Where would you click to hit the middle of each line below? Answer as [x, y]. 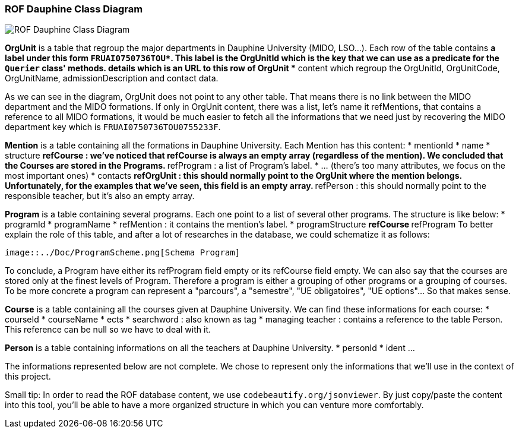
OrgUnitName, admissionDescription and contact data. [112, 78]
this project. [28, 377]
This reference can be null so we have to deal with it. [108, 330]
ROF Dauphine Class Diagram [74, 9]
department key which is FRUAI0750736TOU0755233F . [113, 127]
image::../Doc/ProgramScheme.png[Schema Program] [123, 253]
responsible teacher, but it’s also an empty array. [100, 196]
